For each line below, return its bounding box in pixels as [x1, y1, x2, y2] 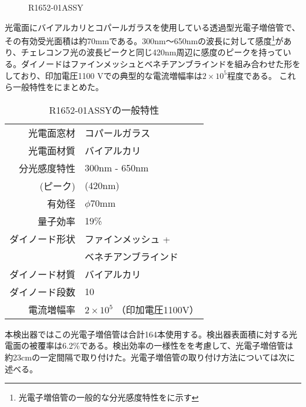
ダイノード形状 [9, 231, 76, 246]
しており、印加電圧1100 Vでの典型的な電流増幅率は [5, 69, 202, 81]
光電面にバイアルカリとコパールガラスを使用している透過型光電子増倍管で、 [5, 21, 300, 33]
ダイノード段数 [9, 284, 76, 299]
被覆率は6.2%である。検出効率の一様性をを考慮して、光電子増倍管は [29, 339, 294, 352]
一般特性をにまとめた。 [12, 81, 104, 93]
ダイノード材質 [9, 267, 76, 281]
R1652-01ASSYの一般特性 [49, 102, 159, 117]
